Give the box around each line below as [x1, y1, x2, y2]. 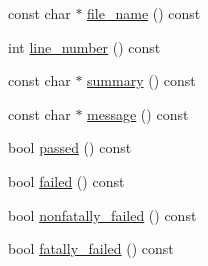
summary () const [87, 70, 196, 91]
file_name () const [87, 3, 201, 23]
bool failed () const [8, 170, 125, 191]
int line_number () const [8, 36, 161, 57]
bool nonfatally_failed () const [8, 204, 197, 225]
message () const [87, 103, 189, 124]
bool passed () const [8, 137, 132, 158]
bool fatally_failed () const [8, 238, 174, 259]
